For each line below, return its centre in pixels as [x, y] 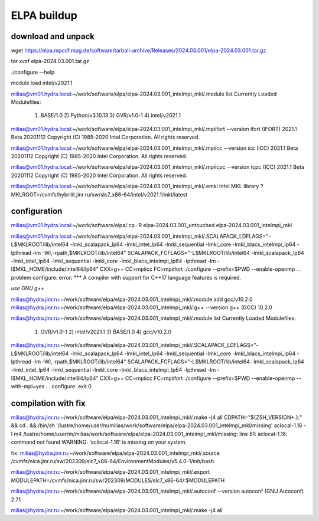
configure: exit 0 [71, 386]
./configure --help [33, 72]
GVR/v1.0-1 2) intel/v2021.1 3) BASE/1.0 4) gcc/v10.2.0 [106, 332]
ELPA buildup [44, 15]
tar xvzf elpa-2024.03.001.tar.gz [50, 61]
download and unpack [53, 36]
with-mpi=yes [28, 386]
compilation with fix [48, 403]
